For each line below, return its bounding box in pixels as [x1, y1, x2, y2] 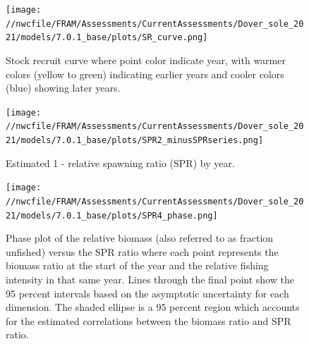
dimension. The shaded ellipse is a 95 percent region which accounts [6, 300, 300, 314]
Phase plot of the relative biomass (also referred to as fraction [6, 231, 274, 245]
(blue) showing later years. [6, 80, 121, 95]
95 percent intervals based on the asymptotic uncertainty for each [6, 285, 289, 300]
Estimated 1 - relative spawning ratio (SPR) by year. [6, 155, 235, 170]
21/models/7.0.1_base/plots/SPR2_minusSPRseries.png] [6, 135, 264, 146]
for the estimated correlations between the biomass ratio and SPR [6, 313, 291, 328]
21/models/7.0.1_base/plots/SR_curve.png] [6, 32, 208, 43]
